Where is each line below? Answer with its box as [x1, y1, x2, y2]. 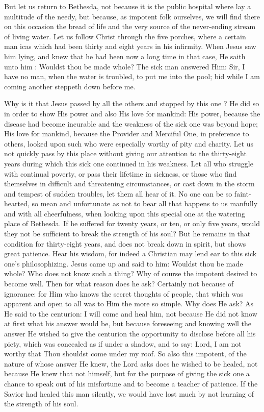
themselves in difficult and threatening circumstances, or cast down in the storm [4, 178, 255, 189]
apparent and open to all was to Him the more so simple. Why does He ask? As [4, 298, 253, 309]
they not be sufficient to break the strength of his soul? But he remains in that [4, 228, 251, 239]
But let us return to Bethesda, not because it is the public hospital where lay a [4, 1, 251, 11]
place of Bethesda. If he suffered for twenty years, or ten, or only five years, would [4, 218, 260, 229]
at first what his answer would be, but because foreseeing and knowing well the [4, 318, 252, 329]
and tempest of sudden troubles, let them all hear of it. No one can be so [4, 188, 232, 199]
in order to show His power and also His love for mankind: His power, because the [4, 108, 260, 118]
